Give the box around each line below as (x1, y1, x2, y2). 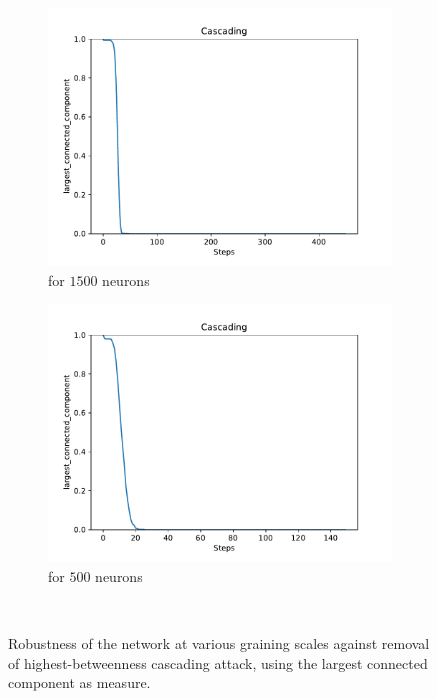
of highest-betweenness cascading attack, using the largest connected (8, 652, 428, 673)
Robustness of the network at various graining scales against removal (8, 632, 430, 653)
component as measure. (8, 672, 151, 693)
